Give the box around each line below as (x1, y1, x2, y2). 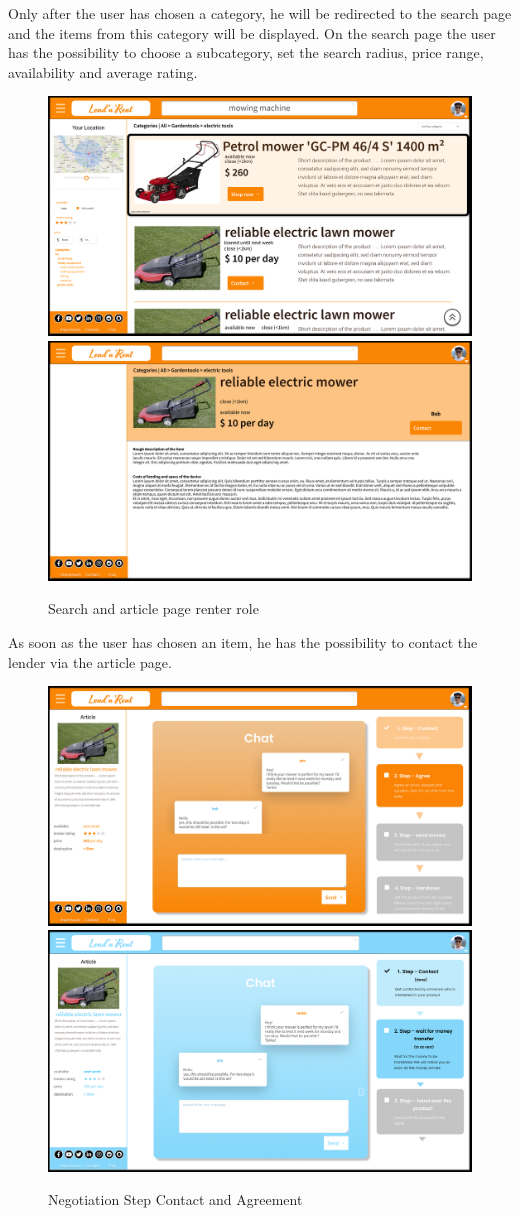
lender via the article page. (8, 651, 172, 672)
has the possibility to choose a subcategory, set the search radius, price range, (8, 42, 484, 63)
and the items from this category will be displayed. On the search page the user (8, 22, 496, 43)
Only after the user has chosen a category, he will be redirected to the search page (8, 3, 512, 23)
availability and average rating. (8, 61, 198, 82)
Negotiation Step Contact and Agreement (48, 1189, 303, 1210)
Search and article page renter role (48, 598, 259, 619)
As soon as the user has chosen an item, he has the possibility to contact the (8, 632, 478, 653)
